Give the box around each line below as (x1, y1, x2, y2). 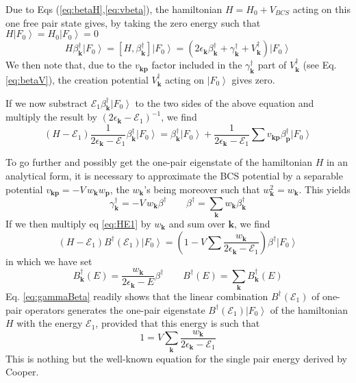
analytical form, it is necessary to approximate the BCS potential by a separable (5, 169, 343, 183)
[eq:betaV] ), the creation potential (5, 72, 149, 86)
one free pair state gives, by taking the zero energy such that (5, 15, 261, 29)
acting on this (292, 2, 351, 16)
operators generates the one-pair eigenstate (25, 302, 205, 317)
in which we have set (5, 254, 92, 268)
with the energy (16, 316, 83, 330)
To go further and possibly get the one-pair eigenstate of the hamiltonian (5, 155, 312, 169)
